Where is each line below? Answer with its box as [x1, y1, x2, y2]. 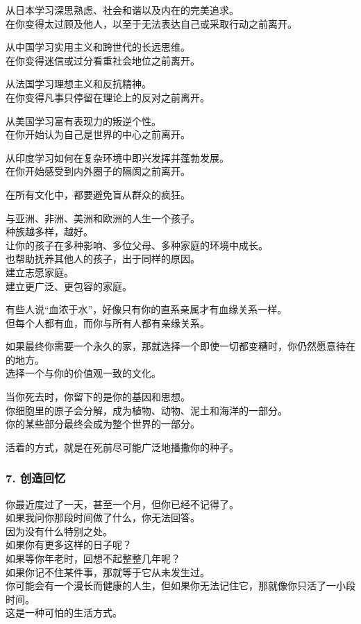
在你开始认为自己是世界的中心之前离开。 [6, 127, 190, 142]
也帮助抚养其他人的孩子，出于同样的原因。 [6, 251, 200, 266]
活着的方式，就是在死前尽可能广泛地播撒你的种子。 [6, 439, 239, 454]
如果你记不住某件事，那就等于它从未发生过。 [6, 564, 210, 579]
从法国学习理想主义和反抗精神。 [6, 76, 151, 91]
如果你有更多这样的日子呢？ [6, 537, 132, 552]
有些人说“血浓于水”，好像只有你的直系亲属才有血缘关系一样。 [6, 302, 287, 317]
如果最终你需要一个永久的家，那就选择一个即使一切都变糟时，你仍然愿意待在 [6, 339, 355, 353]
